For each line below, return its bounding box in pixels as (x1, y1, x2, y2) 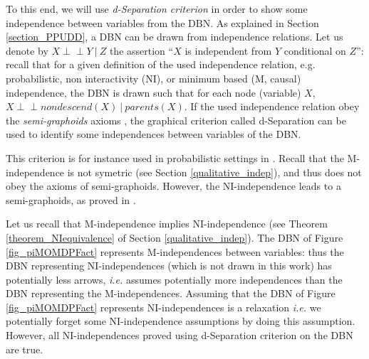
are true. (6, 341, 43, 356)
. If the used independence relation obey (184, 99, 360, 114)
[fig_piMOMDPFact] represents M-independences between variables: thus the (6, 244, 344, 259)
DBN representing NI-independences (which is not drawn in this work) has (6, 258, 332, 273)
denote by (6, 43, 48, 58)
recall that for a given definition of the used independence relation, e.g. (6, 57, 316, 72)
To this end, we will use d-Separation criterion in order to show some (6, 1, 308, 16)
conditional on (284, 43, 346, 58)
